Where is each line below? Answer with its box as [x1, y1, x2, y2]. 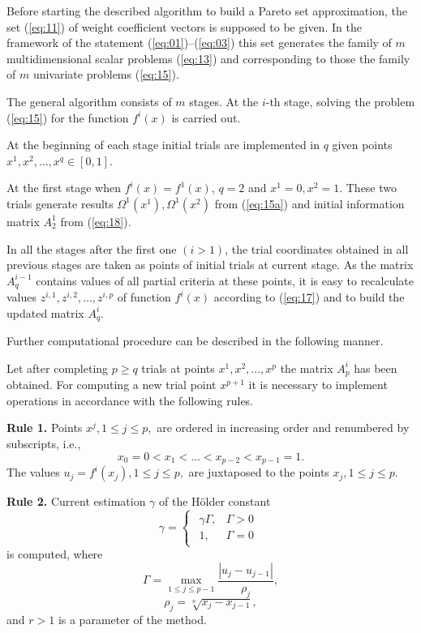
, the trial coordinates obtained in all [225, 240, 409, 257]
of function [117, 289, 171, 306]
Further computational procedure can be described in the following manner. [6, 332, 384, 349]
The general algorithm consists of [6, 92, 172, 109]
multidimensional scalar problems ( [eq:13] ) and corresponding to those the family [6, 49, 410, 66]
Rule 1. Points [6, 419, 83, 436]
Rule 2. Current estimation [6, 493, 146, 510]
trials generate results [6, 195, 114, 212]
